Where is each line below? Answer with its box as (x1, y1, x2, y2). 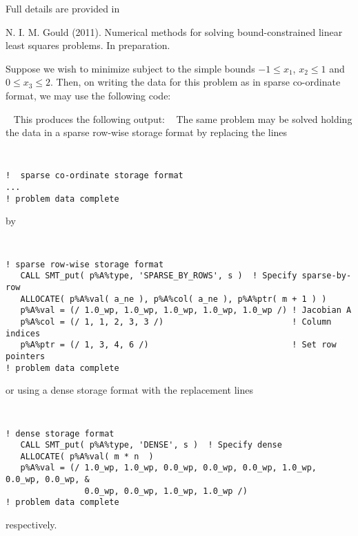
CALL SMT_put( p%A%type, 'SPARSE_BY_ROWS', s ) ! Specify (20, 271, 297, 281)
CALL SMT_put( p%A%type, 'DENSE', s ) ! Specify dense (20, 440, 282, 450)
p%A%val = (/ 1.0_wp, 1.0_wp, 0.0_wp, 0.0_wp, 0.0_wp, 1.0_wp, (20, 463, 317, 473)
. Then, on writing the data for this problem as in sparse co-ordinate (50, 75, 341, 89)
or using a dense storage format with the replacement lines (6, 383, 253, 397)
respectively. (6, 517, 57, 532)
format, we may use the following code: (6, 88, 171, 102)
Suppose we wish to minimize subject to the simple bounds (6, 61, 255, 75)
